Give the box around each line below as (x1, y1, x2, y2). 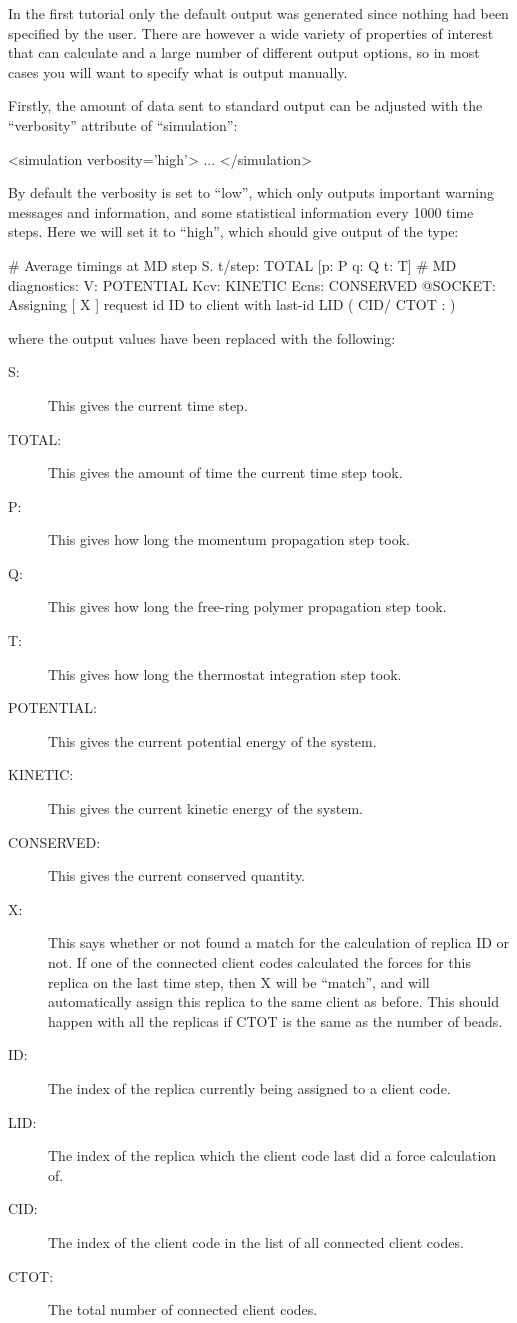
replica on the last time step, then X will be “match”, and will (48, 971, 430, 992)
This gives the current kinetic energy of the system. (48, 798, 363, 819)
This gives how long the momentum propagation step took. (48, 529, 410, 550)
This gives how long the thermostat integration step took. (48, 663, 402, 684)
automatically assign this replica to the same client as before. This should (48, 991, 499, 1012)
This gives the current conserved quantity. (48, 865, 306, 886)
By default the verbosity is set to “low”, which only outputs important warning (8, 182, 494, 203)
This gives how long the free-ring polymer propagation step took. (48, 596, 447, 617)
